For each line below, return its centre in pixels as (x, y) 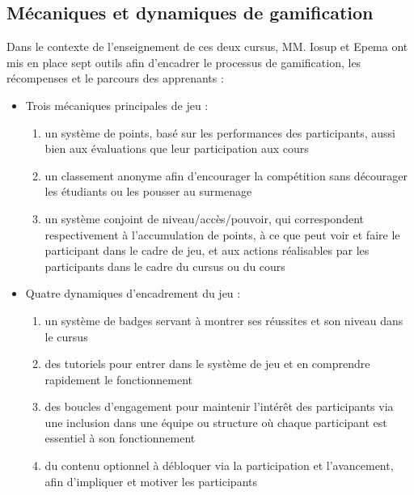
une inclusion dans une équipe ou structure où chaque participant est (216, 422)
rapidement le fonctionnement (119, 379)
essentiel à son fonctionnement (120, 438)
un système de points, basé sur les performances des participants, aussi (220, 132)
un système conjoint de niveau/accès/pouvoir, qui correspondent (204, 218)
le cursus (66, 336)
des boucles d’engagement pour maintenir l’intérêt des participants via (219, 406)
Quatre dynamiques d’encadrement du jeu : (133, 293)
